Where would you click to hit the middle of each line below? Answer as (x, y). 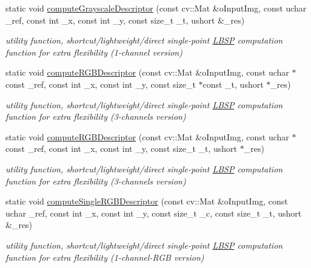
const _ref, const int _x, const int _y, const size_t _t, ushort (122, 149)
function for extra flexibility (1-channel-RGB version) (105, 257)
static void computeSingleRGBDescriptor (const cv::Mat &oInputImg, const (147, 201)
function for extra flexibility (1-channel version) (94, 52)
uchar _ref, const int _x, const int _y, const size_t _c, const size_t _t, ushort (154, 213)
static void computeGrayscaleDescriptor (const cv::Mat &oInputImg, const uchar (156, 8)
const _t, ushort (233, 84)
